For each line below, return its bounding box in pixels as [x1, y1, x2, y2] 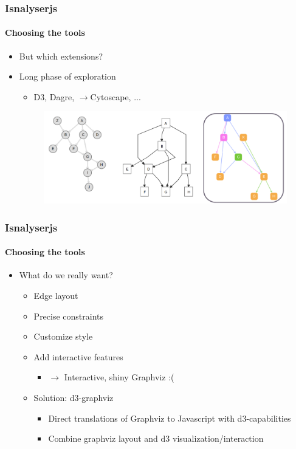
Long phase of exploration [19, 70, 116, 83]
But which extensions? [19, 49, 103, 62]
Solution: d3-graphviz [33, 391, 114, 403]
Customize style [33, 330, 93, 343]
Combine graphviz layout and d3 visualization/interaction [48, 432, 264, 445]
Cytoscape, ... [90, 90, 141, 103]
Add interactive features [33, 350, 123, 363]
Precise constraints [33, 309, 104, 322]
